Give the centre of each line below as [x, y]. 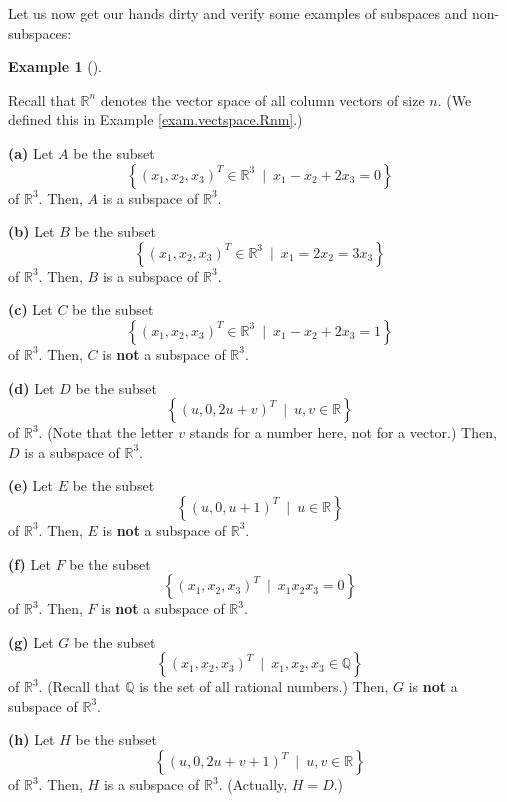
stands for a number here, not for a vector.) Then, [343, 432]
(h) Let [31, 739]
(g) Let [31, 641]
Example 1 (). [55, 66]
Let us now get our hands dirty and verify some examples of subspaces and [238, 13]
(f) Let [29, 563]
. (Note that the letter [106, 432]
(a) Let [31, 152]
